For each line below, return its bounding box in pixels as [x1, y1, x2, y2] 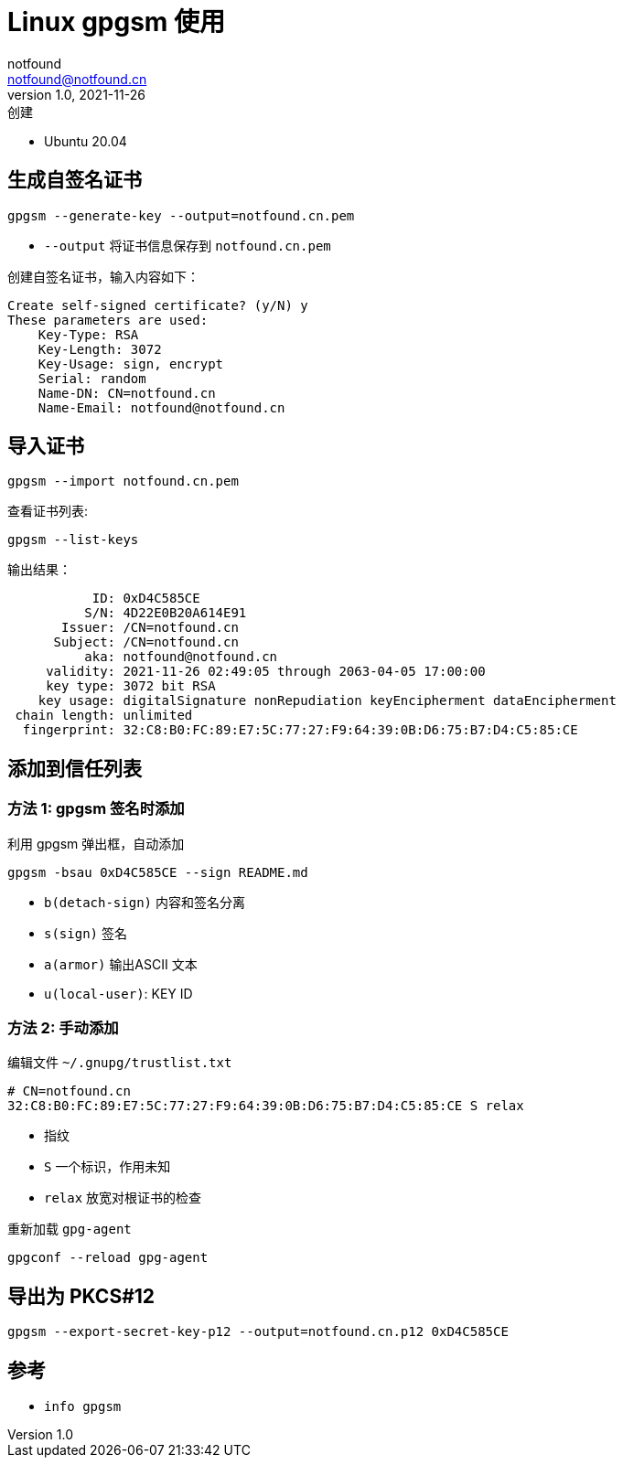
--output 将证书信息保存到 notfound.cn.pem [44, 237, 331, 253]
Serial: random [38, 370, 146, 386]
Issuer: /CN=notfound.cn [61, 620, 239, 636]
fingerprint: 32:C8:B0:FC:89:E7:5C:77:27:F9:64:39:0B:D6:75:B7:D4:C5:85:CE [22, 722, 578, 738]
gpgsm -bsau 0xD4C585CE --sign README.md [7, 864, 308, 880]
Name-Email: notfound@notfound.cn [38, 400, 285, 415]
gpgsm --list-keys [7, 532, 139, 548]
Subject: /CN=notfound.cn [53, 635, 239, 650]
